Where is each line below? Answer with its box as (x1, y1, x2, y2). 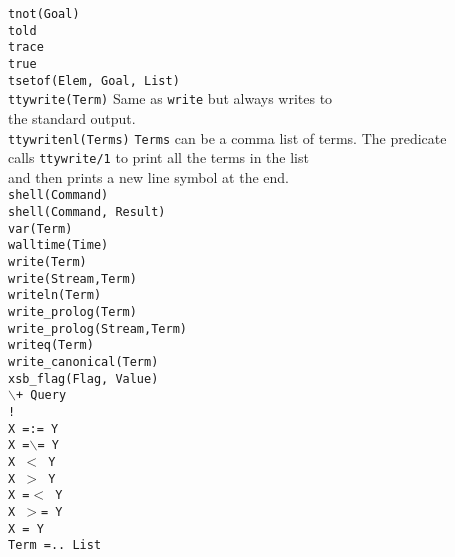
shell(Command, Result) (8, 205, 166, 220)
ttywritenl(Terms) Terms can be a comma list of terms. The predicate (8, 127, 447, 148)
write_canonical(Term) (8, 355, 159, 369)
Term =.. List (8, 538, 102, 553)
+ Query (15, 388, 67, 403)
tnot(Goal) (8, 7, 80, 21)
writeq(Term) (8, 338, 94, 353)
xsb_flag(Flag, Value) (8, 371, 159, 386)
